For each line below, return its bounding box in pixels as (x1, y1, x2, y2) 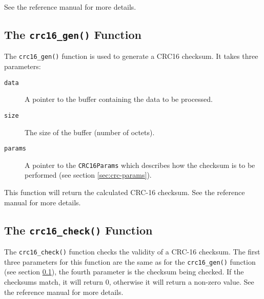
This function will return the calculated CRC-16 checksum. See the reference (4, 187, 245, 198)
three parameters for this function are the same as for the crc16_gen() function (4, 256, 256, 267)
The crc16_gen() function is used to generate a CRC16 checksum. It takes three (4, 51, 258, 61)
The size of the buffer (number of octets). (25, 126, 155, 137)
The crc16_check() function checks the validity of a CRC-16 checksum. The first (4, 246, 260, 257)
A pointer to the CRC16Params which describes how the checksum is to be (25, 159, 255, 170)
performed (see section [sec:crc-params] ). (25, 169, 152, 180)
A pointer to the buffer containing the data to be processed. (25, 94, 213, 104)
